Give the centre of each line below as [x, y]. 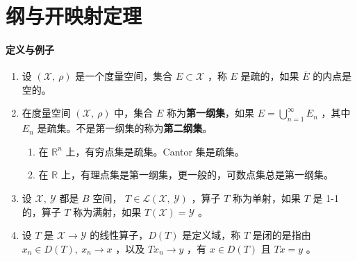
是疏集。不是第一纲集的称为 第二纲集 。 [125, 128]
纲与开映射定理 [74, 16]
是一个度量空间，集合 [124, 76]
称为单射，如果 [267, 197]
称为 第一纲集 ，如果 [211, 113]
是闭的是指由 [282, 235]
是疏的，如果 [270, 76]
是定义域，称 [211, 235]
